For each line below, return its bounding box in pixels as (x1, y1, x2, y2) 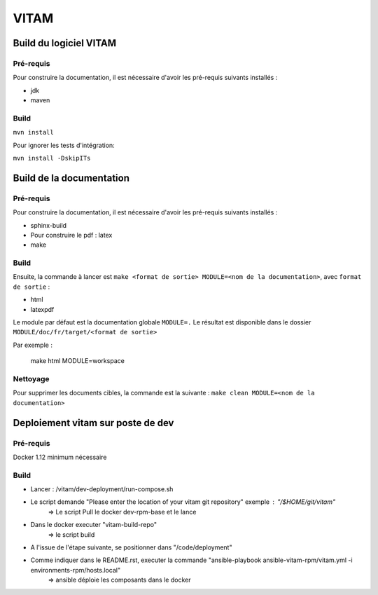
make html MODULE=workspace (30, 357, 125, 365)
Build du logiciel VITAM (13, 37, 117, 49)
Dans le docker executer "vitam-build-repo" (30, 521, 157, 529)
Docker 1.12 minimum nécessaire (13, 453, 107, 461)
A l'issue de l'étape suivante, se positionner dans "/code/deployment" (30, 543, 232, 552)
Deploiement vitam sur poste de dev (13, 417, 174, 429)
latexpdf (30, 305, 55, 313)
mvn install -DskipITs (13, 154, 91, 163)
